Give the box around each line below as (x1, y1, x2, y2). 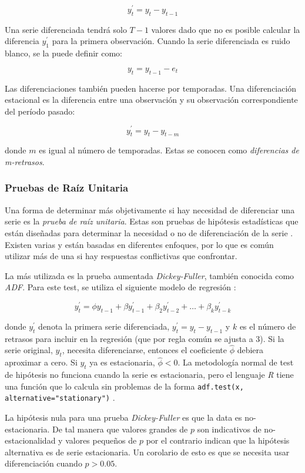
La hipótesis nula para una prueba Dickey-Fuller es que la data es (5, 411, 242, 424)
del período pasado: (5, 105, 75, 117)
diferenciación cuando (5, 457, 82, 469)
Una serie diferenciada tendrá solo (5, 23, 127, 35)
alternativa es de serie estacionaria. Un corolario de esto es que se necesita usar (5, 445, 290, 458)
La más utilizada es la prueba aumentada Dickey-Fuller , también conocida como (5, 269, 294, 281)
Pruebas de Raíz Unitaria (5, 180, 129, 195)
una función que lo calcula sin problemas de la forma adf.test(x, (5, 380, 244, 392)
